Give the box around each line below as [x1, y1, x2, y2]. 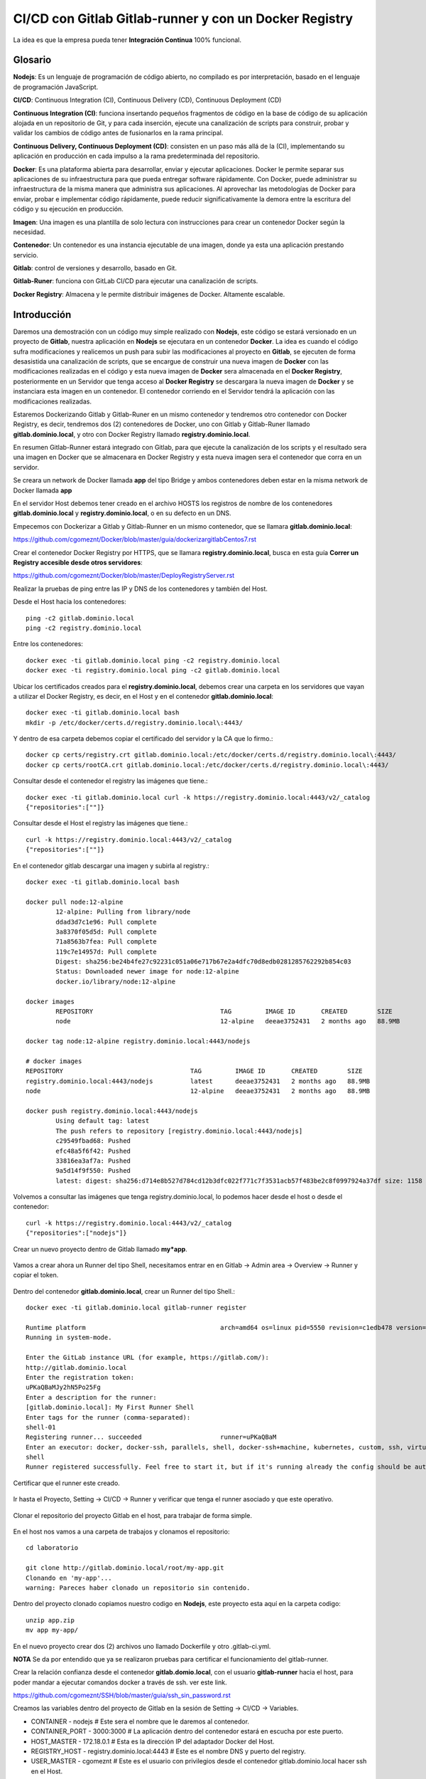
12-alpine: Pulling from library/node [55, 908, 191, 916]
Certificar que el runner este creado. [13, 1479, 120, 1487]
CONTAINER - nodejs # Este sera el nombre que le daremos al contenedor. [31, 1717, 250, 1726]
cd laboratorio [26, 1544, 79, 1552]
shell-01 [26, 1423, 56, 1431]
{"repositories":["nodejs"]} [26, 1229, 127, 1237]
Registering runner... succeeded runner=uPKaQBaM [26, 1433, 277, 1441]
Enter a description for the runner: [26, 1393, 158, 1401]
